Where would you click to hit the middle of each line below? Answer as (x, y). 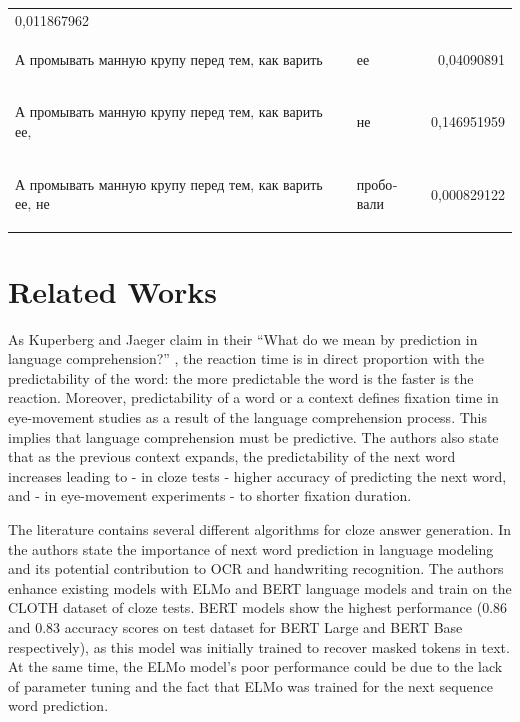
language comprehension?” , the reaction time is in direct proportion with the (246, 358)
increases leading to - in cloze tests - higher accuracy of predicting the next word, (257, 475)
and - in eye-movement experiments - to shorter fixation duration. (210, 495)
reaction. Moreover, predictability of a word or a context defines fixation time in (253, 397)
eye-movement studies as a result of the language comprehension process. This (247, 417)
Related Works (113, 290)
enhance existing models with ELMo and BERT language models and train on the (260, 587)
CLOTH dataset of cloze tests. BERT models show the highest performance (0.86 (258, 607)
